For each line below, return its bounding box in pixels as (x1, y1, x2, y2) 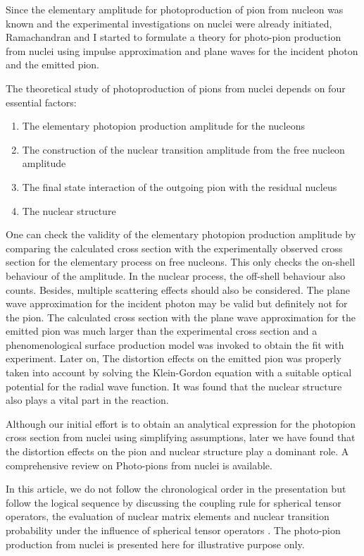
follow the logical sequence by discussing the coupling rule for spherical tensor (6, 495, 341, 509)
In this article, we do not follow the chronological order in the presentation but (6, 481, 346, 496)
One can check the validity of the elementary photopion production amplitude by (6, 227, 356, 242)
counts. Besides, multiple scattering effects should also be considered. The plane (6, 282, 350, 297)
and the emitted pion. (6, 57, 100, 72)
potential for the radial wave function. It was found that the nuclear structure (6, 378, 342, 393)
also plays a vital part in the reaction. (6, 393, 169, 407)
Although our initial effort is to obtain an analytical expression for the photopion (6, 416, 356, 431)
